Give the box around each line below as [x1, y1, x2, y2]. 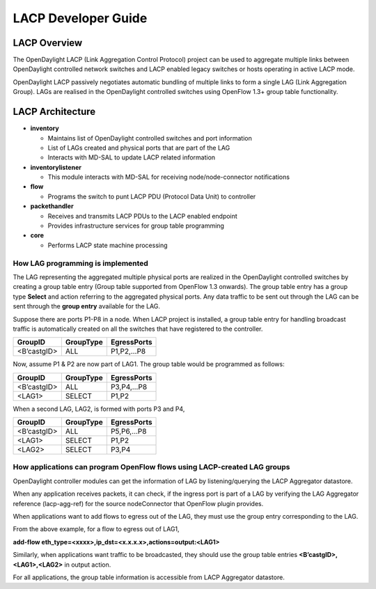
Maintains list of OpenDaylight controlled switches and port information [47, 134, 252, 142]
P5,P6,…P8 [110, 427, 147, 437]
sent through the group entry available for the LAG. [13, 302, 160, 311]
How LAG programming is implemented [13, 258, 149, 268]
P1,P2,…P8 [110, 347, 146, 356]
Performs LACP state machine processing [47, 241, 168, 249]
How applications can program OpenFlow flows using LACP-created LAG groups [13, 462, 290, 472]
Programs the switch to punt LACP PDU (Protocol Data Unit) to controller [47, 192, 256, 201]
